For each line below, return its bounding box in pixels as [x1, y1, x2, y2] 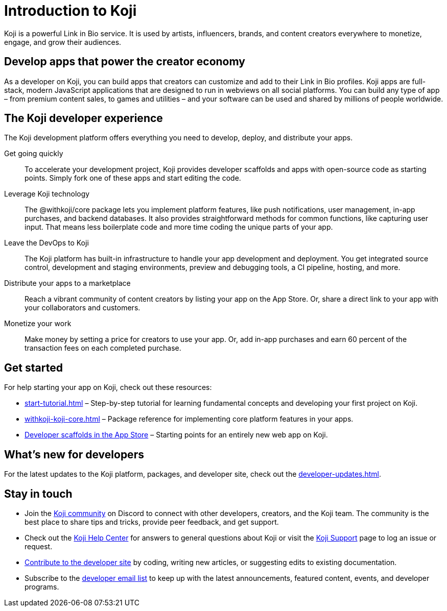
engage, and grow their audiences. [4, 37, 122, 46]
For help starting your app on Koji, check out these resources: [4, 383, 212, 392]
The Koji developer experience [4, 112, 163, 125]
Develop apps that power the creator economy [4, 55, 245, 68]
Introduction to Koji [4, 2, 137, 19]
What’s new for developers [4, 448, 144, 461]
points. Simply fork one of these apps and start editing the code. [25, 174, 241, 183]
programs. [25, 582, 59, 591]
